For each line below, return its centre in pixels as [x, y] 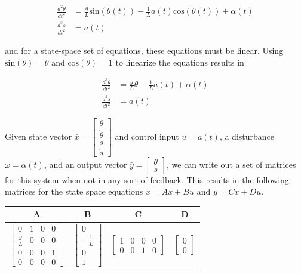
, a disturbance [247, 136]
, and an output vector [85, 164]
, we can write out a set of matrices [231, 164]
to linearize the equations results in [180, 62]
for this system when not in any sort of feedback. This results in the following [147, 179]
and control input [147, 136]
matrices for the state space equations [74, 191]
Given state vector [39, 136]
